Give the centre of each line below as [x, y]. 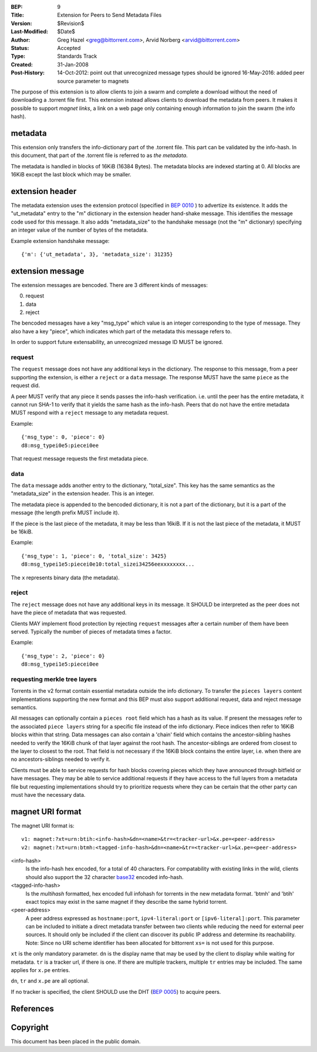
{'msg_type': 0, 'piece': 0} [63, 437]
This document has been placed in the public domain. [76, 1041]
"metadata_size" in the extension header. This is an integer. [82, 493]
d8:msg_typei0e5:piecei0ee [60, 445]
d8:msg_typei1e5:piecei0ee [60, 664]
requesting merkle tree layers [54, 679]
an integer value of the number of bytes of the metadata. [80, 230]
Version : [21, 23]
